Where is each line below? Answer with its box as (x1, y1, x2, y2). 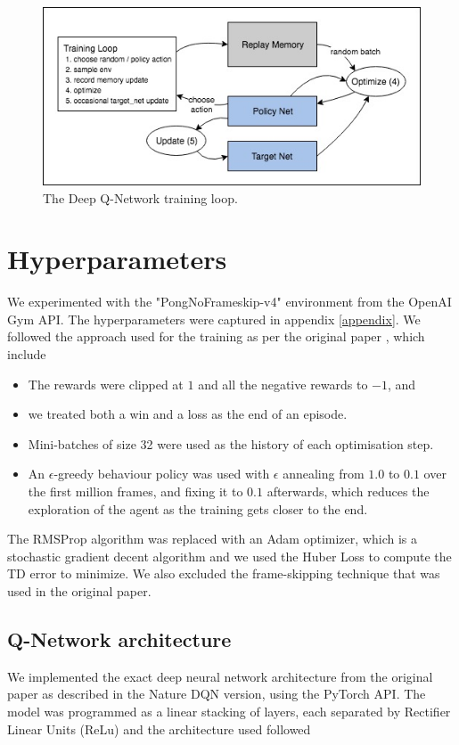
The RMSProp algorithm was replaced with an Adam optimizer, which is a (7, 529, 417, 548)
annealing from (283, 464, 365, 483)
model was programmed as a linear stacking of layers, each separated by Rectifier (7, 701, 451, 720)
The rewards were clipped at (28, 374, 184, 393)
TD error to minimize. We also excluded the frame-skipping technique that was (7, 564, 440, 583)
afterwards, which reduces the (266, 482, 430, 501)
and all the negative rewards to (198, 374, 368, 393)
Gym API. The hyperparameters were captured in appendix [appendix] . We (7, 309, 421, 328)
